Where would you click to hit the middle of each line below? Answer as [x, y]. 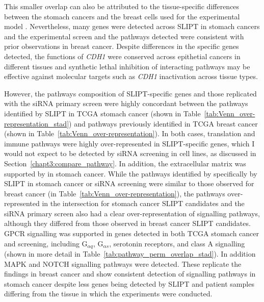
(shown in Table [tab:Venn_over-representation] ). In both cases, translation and [130, 133]
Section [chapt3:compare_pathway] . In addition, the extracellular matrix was [125, 163]
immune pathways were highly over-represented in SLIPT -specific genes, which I [129, 143]
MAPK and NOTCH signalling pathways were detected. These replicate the [123, 263]
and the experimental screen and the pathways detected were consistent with [124, 36]
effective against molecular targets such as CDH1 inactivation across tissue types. [131, 76]
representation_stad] [37, 123]
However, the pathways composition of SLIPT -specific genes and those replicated [130, 93]
